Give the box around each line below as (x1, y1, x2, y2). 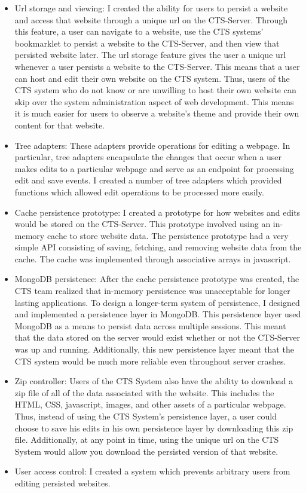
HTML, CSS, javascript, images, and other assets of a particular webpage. (14, 398, 286, 411)
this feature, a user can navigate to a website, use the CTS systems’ (14, 25, 264, 38)
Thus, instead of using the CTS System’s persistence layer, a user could (14, 410, 277, 422)
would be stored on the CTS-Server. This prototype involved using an (14, 218, 271, 230)
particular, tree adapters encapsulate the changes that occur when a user (14, 151, 281, 163)
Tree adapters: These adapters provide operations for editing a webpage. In (14, 139, 290, 151)
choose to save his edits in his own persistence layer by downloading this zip (14, 421, 293, 434)
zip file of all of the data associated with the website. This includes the (14, 386, 274, 399)
